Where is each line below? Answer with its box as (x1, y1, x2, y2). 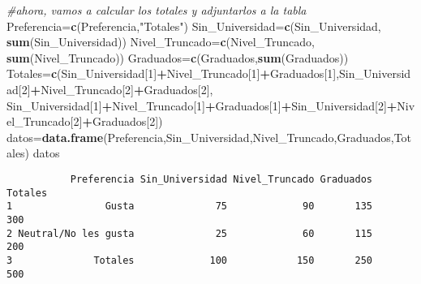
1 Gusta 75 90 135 (6, 200, 373, 213)
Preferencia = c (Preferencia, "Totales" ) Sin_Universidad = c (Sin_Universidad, (6, 17, 381, 34)
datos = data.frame (6, 128, 104, 145)
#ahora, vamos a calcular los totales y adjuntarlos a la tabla (6, 2, 307, 18)
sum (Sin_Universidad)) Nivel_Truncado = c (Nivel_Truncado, (6, 33, 315, 50)
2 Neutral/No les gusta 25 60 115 (6, 227, 373, 239)
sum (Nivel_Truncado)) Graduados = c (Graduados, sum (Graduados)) (6, 49, 349, 66)
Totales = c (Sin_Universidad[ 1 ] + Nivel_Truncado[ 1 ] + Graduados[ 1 (6, 65, 333, 82)
